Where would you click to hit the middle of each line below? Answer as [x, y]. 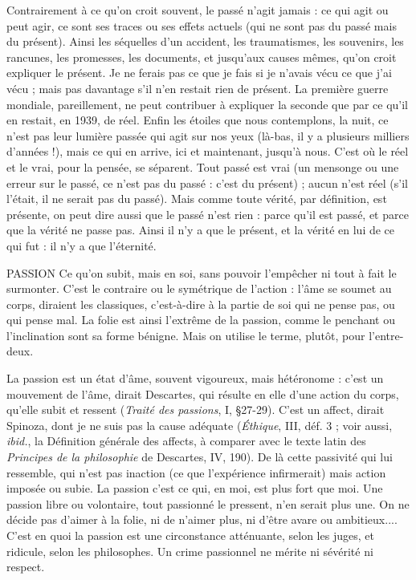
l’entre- [386, 335]
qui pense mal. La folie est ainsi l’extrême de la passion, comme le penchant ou [201, 320]
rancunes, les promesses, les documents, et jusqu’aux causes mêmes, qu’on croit [202, 57]
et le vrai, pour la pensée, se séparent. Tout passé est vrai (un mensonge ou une [203, 166]
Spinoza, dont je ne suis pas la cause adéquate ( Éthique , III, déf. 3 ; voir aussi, [200, 425]
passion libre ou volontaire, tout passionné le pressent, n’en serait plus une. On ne [208, 503]
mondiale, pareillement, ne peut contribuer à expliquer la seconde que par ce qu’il [208, 104]
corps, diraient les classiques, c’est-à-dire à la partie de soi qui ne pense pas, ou [201, 304]
